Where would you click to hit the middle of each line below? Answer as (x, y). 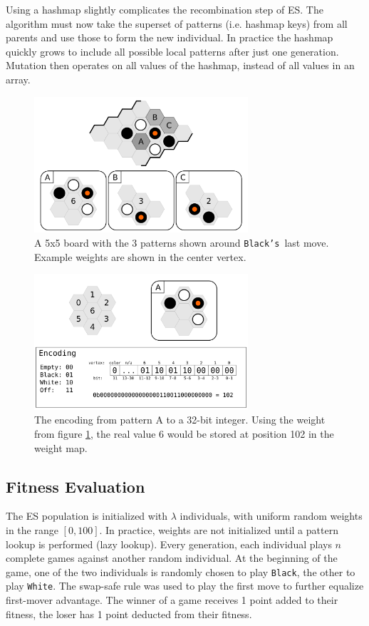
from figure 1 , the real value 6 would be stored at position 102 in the (184, 434)
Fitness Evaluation (76, 486)
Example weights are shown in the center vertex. (140, 256)
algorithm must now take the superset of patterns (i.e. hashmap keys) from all (177, 23)
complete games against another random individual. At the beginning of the (172, 558)
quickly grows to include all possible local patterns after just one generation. (172, 51)
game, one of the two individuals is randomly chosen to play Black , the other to (181, 571)
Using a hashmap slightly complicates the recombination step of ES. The (165, 9)
